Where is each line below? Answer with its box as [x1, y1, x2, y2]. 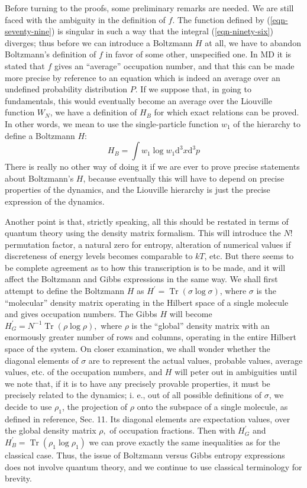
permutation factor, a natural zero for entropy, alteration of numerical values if [5, 238, 291, 250]
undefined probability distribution [5, 83, 128, 95]
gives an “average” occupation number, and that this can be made [54, 59, 295, 72]
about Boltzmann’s [5, 172, 74, 184]
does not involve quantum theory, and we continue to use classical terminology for [5, 460, 302, 473]
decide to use [5, 400, 52, 412]
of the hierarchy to [233, 117, 300, 130]
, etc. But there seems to [204, 250, 294, 262]
